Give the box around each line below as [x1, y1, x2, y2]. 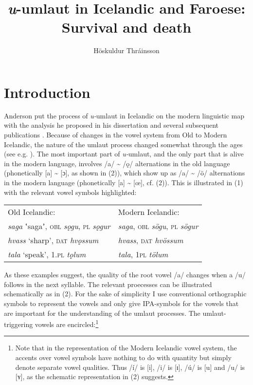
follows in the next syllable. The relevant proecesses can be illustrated [4, 279, 212, 289]
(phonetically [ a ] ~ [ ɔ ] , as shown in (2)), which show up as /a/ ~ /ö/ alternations [4, 168, 245, 178]
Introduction [4, 82, 90, 102]
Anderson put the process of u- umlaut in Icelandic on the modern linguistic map [4, 110, 245, 120]
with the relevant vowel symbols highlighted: [4, 187, 137, 197]
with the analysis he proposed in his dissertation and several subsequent [4, 120, 219, 130]
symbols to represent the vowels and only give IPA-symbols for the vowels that [4, 298, 239, 308]
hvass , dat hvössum [118, 234, 183, 246]
